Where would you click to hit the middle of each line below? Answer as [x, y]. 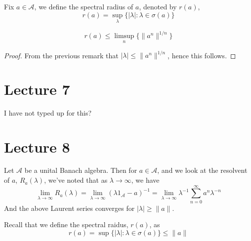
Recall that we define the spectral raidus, [66, 224]
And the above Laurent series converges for [69, 208]
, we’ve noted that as [76, 180]
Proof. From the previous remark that [61, 55]
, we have [145, 180]
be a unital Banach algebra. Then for [81, 170]
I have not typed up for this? [48, 112]
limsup [124, 36]
